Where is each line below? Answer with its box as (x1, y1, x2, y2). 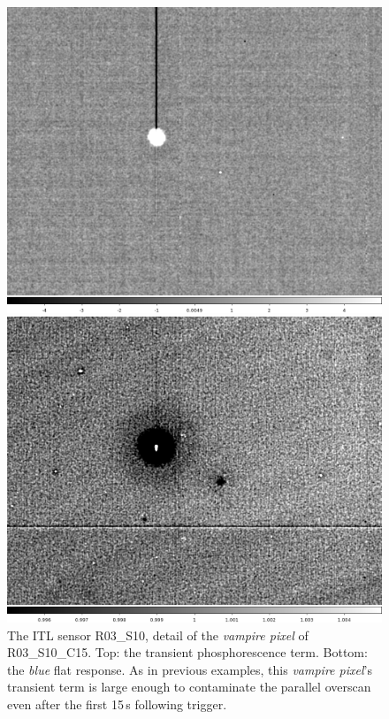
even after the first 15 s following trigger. (7, 695, 227, 714)
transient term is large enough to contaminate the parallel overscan (7, 677, 371, 696)
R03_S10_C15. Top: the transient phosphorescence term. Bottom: (7, 643, 368, 662)
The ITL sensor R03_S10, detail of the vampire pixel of (7, 625, 309, 644)
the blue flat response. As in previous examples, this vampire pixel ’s (7, 660, 372, 678)
